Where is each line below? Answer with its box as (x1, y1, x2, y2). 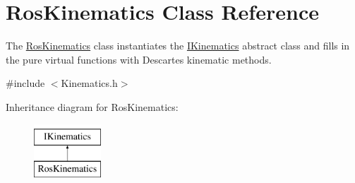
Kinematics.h (61, 76, 118, 90)
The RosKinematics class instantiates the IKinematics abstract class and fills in (6, 38, 350, 53)
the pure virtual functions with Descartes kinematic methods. (6, 52, 272, 66)
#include (6, 76, 45, 90)
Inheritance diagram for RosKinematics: (6, 99, 179, 114)
